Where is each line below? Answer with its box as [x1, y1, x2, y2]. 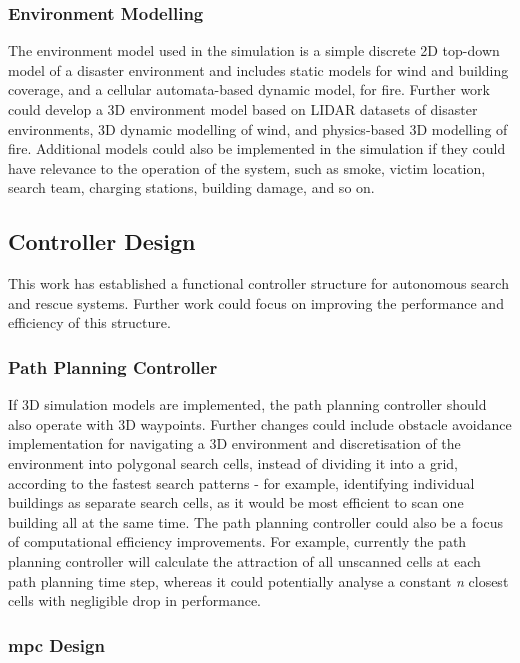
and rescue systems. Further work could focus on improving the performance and [8, 292, 504, 313]
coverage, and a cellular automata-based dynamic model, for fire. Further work [8, 79, 491, 100]
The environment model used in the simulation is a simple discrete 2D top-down [8, 40, 500, 61]
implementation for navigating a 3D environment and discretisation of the [8, 433, 461, 454]
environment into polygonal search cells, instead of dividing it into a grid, [8, 452, 458, 473]
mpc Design [8, 632, 105, 657]
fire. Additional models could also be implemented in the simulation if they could [8, 138, 506, 159]
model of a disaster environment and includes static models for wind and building [8, 59, 509, 80]
